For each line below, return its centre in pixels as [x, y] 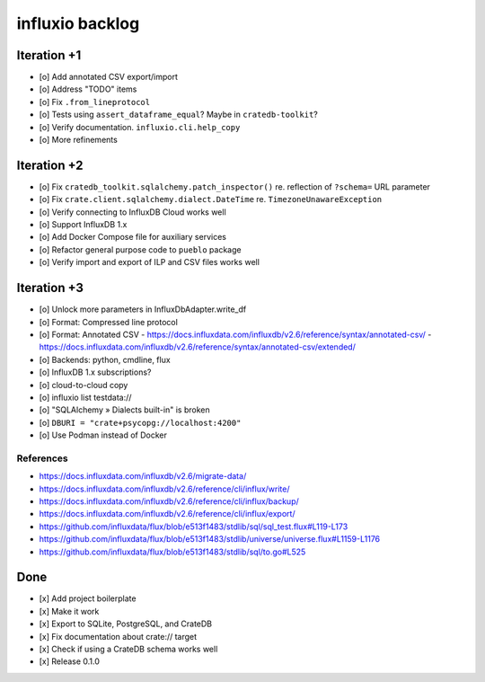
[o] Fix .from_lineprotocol [95, 102]
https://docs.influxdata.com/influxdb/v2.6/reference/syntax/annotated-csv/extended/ [198, 347]
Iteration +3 [50, 288]
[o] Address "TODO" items [88, 89]
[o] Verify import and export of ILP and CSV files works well [150, 262]
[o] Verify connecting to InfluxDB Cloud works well [132, 212]
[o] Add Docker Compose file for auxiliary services [132, 237]
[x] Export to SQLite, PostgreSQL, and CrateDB [126, 624]
